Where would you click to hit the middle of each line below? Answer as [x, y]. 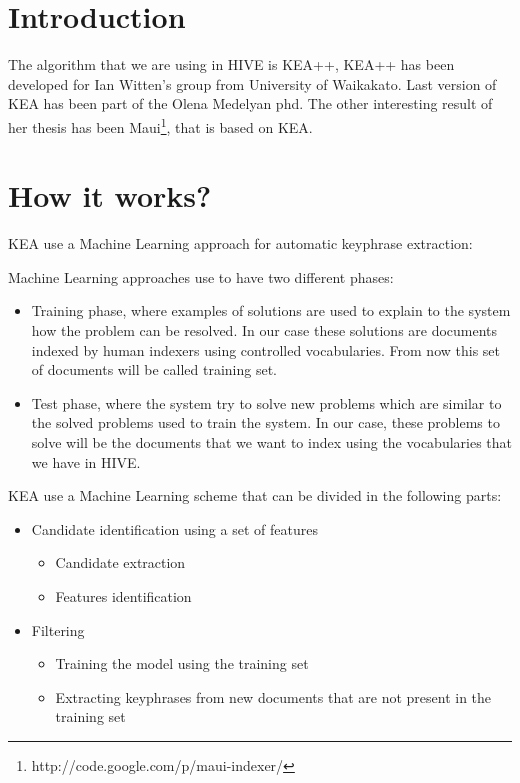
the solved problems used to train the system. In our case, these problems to [265, 422]
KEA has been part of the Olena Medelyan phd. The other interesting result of [250, 103]
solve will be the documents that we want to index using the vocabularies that [272, 442]
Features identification [123, 596]
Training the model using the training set [182, 663]
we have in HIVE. [86, 461]
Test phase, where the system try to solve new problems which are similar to [266, 402]
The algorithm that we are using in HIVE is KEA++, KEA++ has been [231, 64]
